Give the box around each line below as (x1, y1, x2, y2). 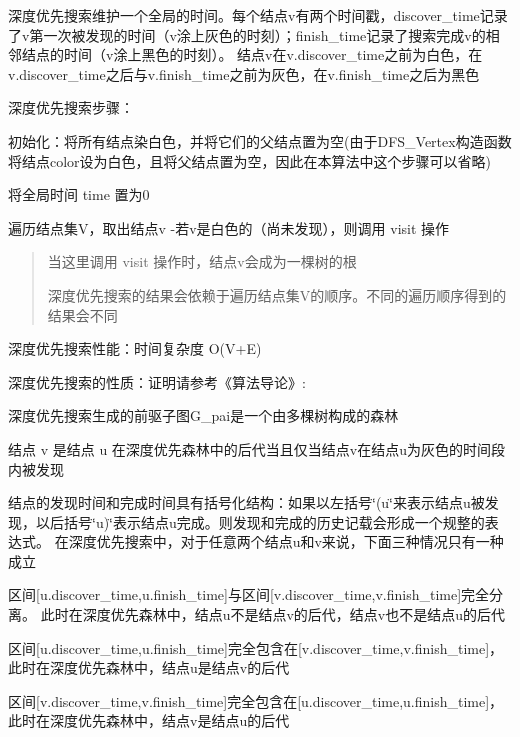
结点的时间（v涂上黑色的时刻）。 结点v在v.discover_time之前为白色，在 (21, 44, 483, 65)
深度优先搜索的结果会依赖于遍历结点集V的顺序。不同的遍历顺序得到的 (47, 284, 507, 305)
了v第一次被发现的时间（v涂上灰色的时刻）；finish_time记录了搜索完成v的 (8, 24, 486, 45)
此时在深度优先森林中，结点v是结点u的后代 (8, 710, 290, 731)
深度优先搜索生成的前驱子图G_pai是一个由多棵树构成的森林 (8, 405, 399, 426)
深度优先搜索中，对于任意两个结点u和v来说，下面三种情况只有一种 (68, 531, 504, 552)
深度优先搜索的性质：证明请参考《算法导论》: (8, 371, 306, 392)
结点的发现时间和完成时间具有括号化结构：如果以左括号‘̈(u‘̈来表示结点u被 (8, 492, 485, 513)
